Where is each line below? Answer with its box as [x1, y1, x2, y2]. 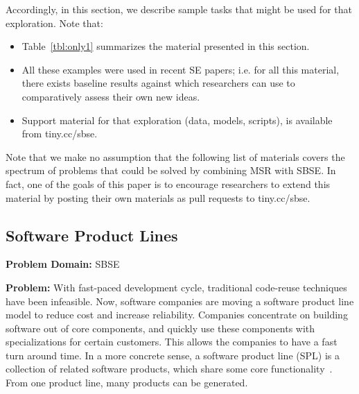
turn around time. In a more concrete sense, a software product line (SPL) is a [6, 348, 340, 362]
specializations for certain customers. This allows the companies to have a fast [6, 334, 338, 349]
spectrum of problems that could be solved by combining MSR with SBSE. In [6, 163, 336, 178]
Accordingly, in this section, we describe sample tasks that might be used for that [6, 2, 352, 16]
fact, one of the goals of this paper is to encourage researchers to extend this [6, 176, 331, 191]
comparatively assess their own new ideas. [21, 89, 200, 103]
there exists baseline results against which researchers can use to [21, 76, 295, 90]
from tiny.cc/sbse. [21, 126, 98, 141]
